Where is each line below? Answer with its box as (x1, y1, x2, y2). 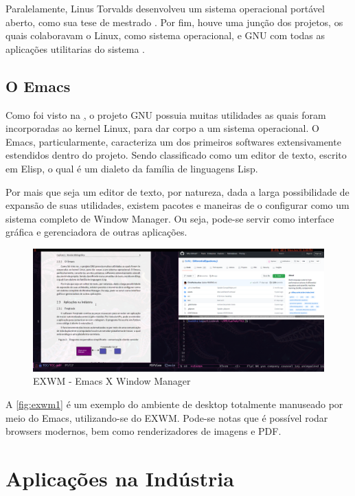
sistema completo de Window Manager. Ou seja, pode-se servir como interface (5, 211, 334, 225)
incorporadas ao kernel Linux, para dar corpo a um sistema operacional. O (5, 121, 319, 135)
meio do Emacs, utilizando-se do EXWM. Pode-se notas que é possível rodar (5, 410, 328, 425)
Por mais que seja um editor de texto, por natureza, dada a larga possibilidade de (5, 184, 350, 199)
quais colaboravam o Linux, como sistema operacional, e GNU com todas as (5, 28, 325, 43)
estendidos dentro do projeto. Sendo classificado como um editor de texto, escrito (5, 148, 347, 162)
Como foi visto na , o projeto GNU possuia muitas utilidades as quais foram (5, 107, 326, 122)
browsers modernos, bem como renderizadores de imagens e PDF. (5, 424, 282, 438)
